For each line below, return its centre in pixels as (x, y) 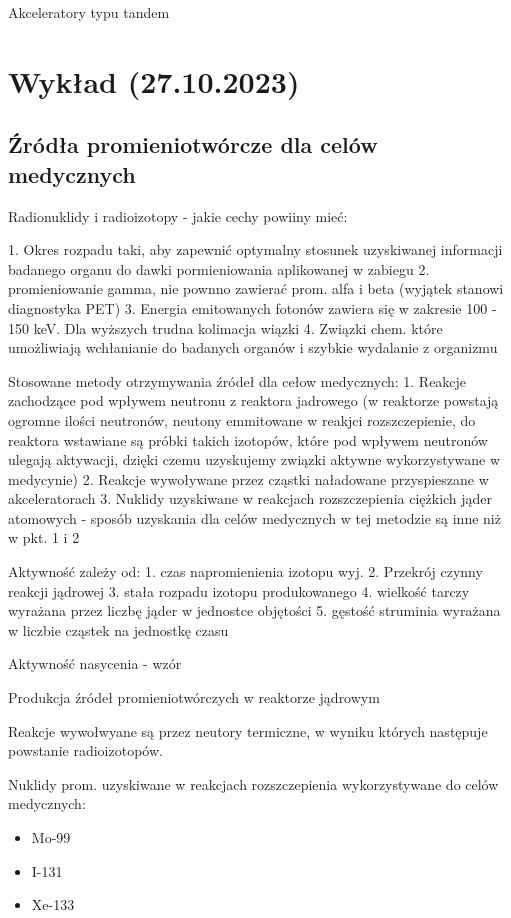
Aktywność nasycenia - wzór (95, 663)
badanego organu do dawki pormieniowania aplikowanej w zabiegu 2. (219, 268)
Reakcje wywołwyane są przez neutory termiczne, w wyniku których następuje (248, 730)
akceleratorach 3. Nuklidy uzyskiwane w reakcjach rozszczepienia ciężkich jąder (250, 498)
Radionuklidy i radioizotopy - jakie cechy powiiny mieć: (178, 215)
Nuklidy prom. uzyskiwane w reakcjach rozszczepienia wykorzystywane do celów (253, 783)
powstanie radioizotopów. (85, 750)
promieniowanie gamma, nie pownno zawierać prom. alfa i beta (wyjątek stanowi (256, 288)
